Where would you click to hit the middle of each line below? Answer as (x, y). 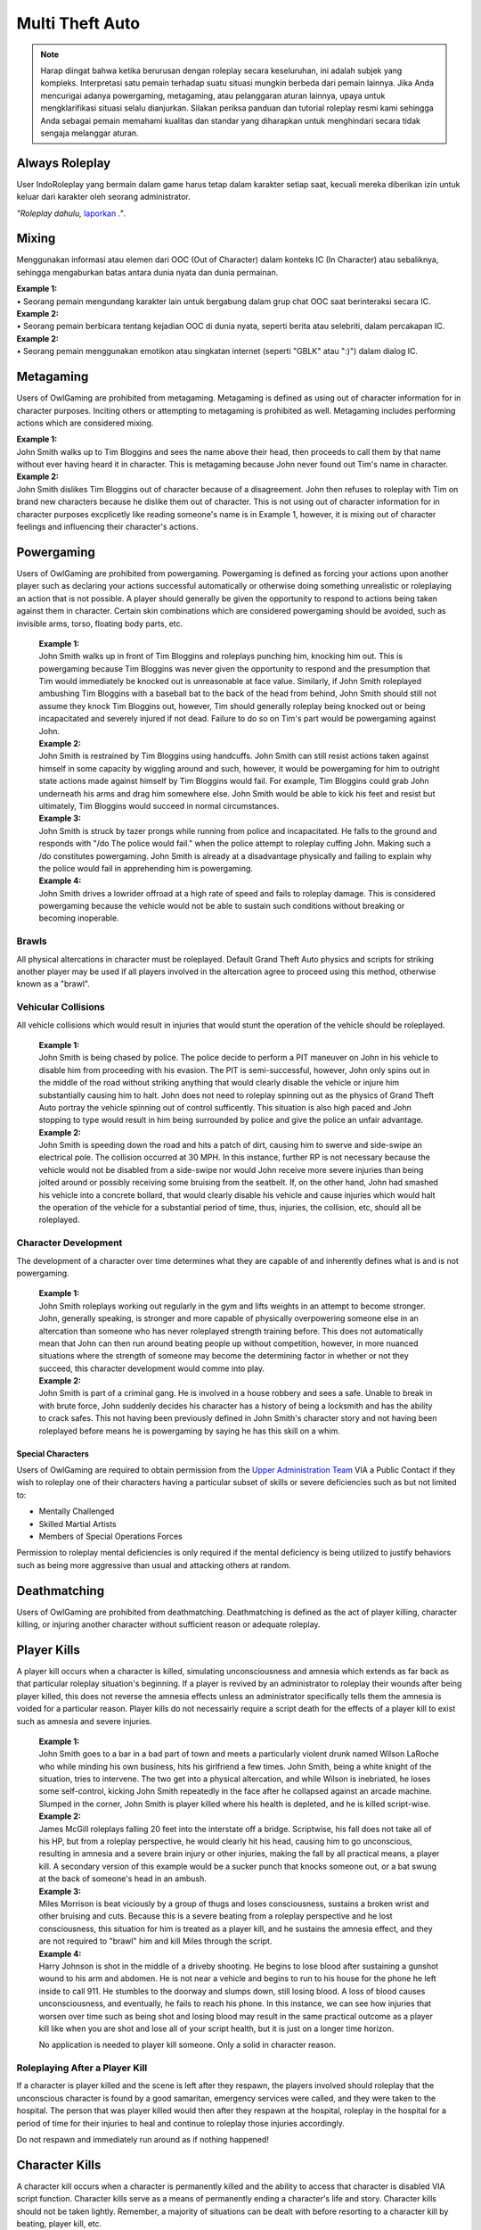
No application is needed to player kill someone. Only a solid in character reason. (188, 2045)
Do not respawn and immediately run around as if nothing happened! (143, 2139)
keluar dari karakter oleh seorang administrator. (103, 197)
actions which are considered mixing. (85, 423)
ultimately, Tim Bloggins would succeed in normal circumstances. (159, 805)
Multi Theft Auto (78, 23)
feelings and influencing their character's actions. (108, 527)
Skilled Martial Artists (78, 1524)
